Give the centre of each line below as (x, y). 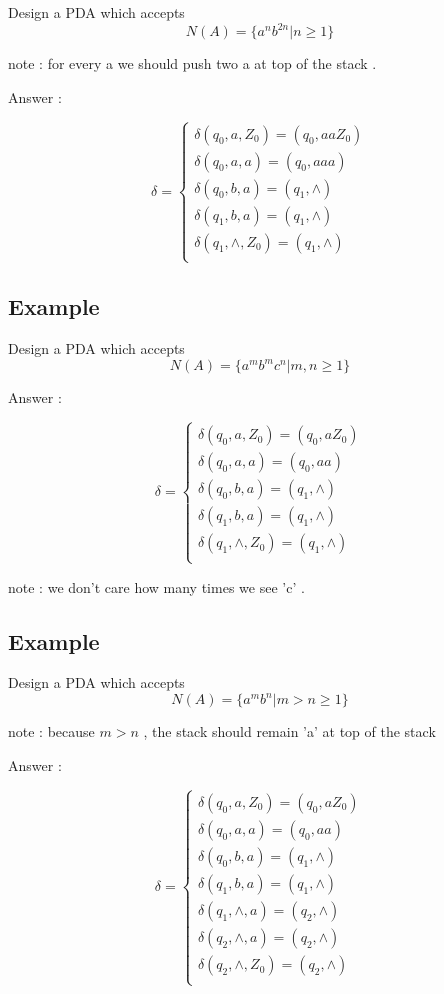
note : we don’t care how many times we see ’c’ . (156, 586)
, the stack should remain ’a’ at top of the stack (289, 731)
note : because (51, 731)
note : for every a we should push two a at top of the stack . (192, 63)
